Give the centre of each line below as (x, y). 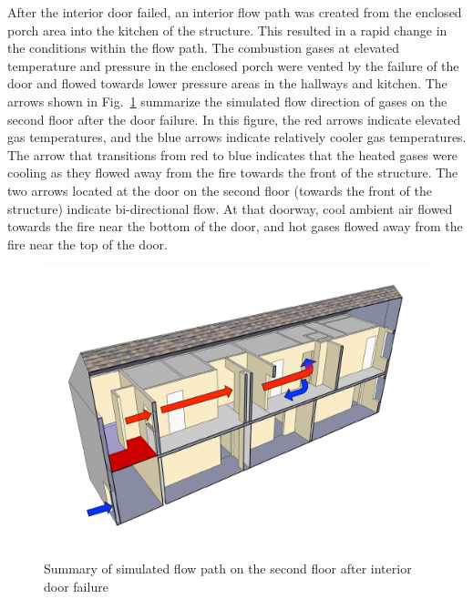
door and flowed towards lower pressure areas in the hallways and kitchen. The (227, 83)
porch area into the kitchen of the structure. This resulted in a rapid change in (227, 30)
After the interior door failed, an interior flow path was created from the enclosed (235, 12)
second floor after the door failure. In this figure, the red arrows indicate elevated (234, 119)
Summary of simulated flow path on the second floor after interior (228, 568)
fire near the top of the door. (87, 244)
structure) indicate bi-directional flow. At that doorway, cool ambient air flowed (230, 208)
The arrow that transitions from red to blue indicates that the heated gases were (233, 154)
